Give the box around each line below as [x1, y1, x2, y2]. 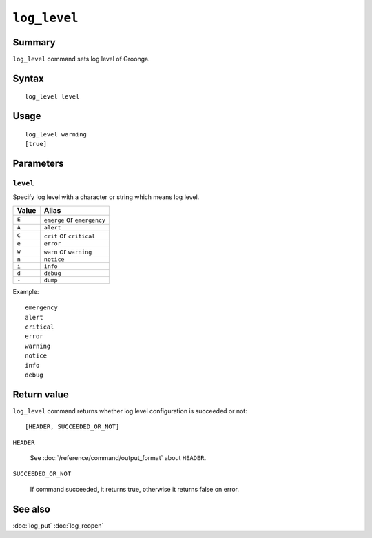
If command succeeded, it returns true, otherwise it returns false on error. [30, 485, 240, 493]
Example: [12, 287, 39, 296]
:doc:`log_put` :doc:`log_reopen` [12, 521, 104, 530]
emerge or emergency [43, 214, 106, 224]
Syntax [12, 72, 44, 84]
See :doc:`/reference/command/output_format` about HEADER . [30, 454, 207, 462]
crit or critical [43, 231, 96, 240]
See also [12, 503, 51, 515]
